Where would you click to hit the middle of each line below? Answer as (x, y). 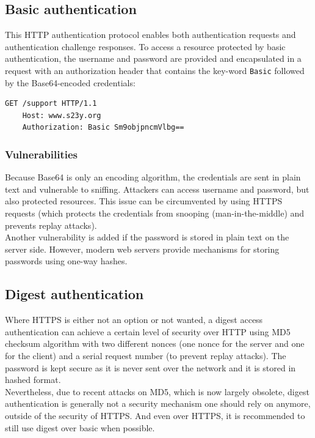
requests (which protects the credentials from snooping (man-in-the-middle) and (155, 213)
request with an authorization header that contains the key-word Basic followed (155, 70)
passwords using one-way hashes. (66, 261)
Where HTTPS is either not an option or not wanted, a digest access (134, 320)
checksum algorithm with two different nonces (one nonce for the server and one (155, 343)
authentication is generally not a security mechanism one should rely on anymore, (158, 403)
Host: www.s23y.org (62, 115)
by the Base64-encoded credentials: (70, 82)
